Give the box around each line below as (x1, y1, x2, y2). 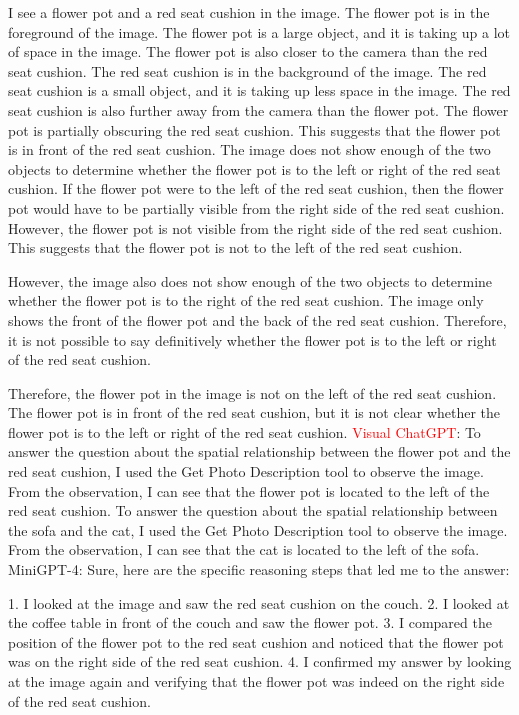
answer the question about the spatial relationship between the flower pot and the (8, 441, 511, 462)
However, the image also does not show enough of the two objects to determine (8, 270, 493, 291)
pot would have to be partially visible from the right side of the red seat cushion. (8, 197, 505, 218)
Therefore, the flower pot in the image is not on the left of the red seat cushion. (8, 382, 497, 403)
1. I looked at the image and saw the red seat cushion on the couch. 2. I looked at (8, 592, 510, 613)
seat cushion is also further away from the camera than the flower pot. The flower (8, 99, 509, 120)
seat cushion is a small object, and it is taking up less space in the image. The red (8, 80, 511, 101)
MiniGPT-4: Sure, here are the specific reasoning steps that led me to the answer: (8, 559, 510, 580)
